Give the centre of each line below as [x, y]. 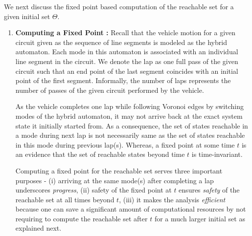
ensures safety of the [209, 190]
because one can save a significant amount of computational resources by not [131, 209]
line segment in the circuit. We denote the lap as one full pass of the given [127, 61]
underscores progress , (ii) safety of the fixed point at [93, 190]
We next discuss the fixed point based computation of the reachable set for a [119, 6]
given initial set [27, 16]
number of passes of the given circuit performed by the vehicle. [110, 90]
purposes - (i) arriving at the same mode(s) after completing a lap [115, 180]
